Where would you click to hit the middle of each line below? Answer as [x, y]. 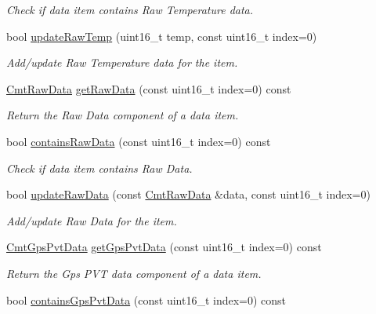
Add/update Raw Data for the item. [92, 220]
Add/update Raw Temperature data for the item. [122, 62]
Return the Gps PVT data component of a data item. [134, 273]
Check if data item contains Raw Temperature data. [130, 9]
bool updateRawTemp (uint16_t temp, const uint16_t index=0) [162, 36]
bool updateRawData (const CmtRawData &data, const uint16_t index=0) [188, 194]
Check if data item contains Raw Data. [99, 168]
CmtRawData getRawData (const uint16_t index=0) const [149, 88]
